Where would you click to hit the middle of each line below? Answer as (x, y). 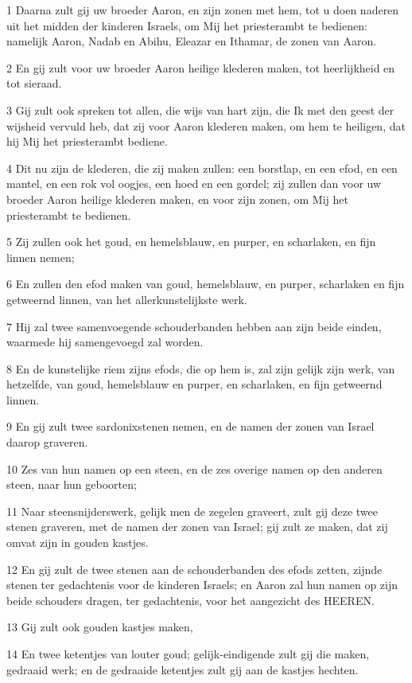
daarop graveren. (47, 442)
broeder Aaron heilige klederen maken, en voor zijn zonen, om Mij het (177, 199)
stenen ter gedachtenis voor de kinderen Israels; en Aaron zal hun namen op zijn (202, 585)
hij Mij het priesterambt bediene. (87, 141)
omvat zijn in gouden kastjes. (78, 542)
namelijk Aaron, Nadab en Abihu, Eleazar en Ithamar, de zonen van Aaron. (192, 41)
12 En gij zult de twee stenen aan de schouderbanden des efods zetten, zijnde (194, 569)
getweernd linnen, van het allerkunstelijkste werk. (127, 299)
